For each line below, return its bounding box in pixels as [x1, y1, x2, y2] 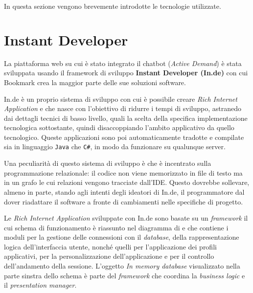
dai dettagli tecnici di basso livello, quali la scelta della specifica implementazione [4, 113, 248, 123]
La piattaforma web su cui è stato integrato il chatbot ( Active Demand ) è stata [4, 58, 242, 68]
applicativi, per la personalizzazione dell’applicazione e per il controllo [4, 251, 214, 261]
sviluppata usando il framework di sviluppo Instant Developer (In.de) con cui [4, 68, 248, 78]
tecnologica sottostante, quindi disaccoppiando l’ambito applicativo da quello [4, 122, 234, 133]
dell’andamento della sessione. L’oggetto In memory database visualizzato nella [4, 261, 240, 271]
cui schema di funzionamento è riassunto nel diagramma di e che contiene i [4, 222, 229, 232]
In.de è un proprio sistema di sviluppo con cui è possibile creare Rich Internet [4, 93, 237, 104]
